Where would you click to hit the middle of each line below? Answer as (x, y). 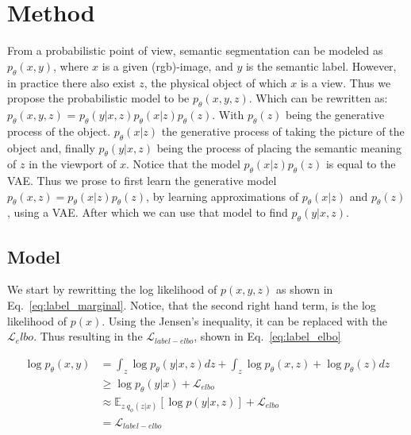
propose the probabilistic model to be (98, 98)
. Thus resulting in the (88, 336)
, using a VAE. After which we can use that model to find (148, 212)
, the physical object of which (215, 82)
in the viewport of (73, 164)
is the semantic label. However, (321, 65)
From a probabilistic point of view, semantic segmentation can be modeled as (195, 50)
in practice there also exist (71, 82)
